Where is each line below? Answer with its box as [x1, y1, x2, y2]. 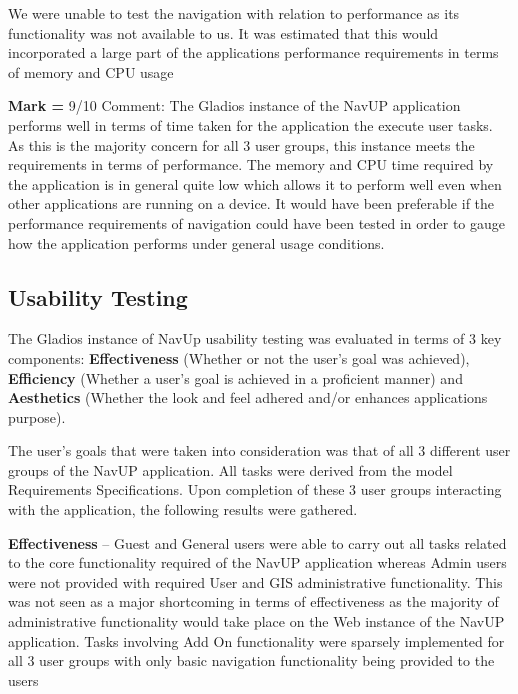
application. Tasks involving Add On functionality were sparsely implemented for [8, 630, 505, 651]
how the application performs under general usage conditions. [8, 232, 385, 253]
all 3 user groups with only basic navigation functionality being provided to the [8, 650, 495, 671]
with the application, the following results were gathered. [8, 499, 358, 520]
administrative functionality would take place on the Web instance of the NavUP [8, 611, 505, 632]
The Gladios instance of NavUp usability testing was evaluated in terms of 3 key [8, 328, 502, 349]
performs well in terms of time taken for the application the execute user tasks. [8, 114, 493, 135]
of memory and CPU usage [8, 61, 174, 82]
